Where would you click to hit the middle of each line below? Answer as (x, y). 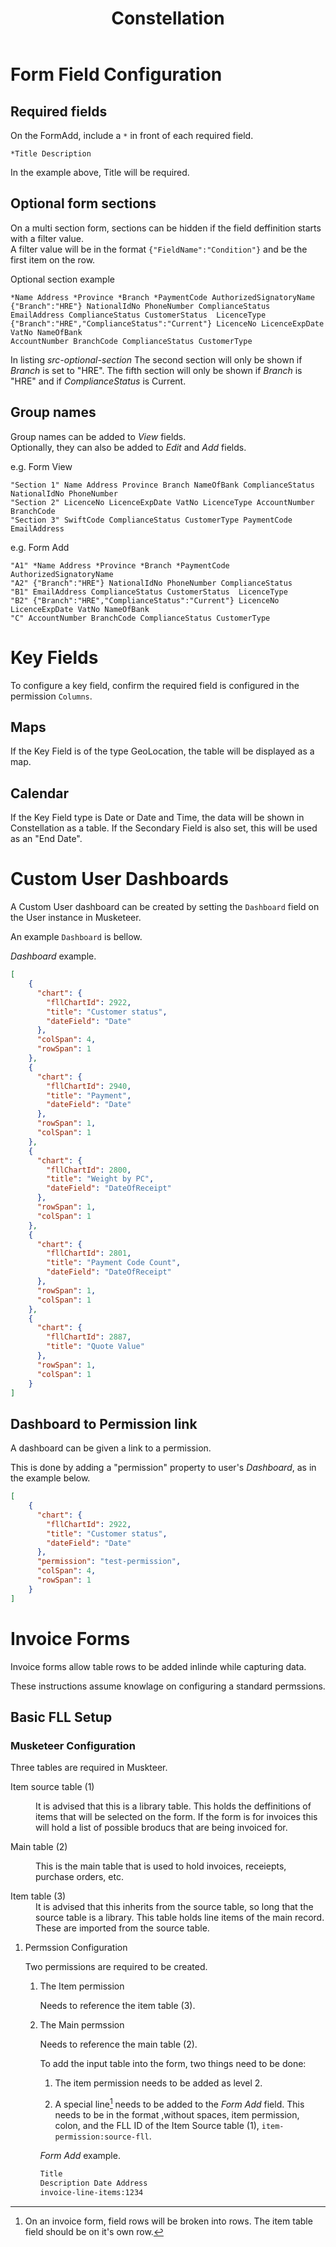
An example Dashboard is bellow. (76, 937)
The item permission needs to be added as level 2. (158, 2083)
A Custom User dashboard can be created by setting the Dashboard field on (165, 907)
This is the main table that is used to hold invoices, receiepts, (161, 1866)
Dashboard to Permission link (104, 1423)
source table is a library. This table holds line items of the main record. (180, 1918)
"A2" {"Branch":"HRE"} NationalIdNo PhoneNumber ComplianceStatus (151, 583)
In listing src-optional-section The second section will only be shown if (156, 359)
